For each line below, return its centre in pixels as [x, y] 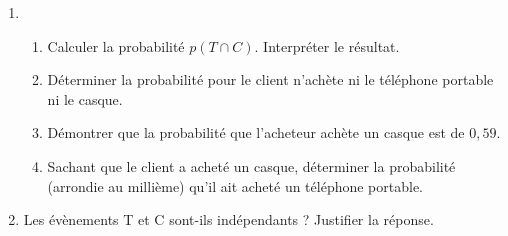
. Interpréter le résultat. [327, 45]
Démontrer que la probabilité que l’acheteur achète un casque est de [256, 132]
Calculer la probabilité [116, 45]
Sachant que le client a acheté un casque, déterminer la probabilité [251, 165]
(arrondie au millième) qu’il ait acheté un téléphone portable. [235, 185]
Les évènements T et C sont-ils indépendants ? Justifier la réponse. [228, 219]
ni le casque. [85, 98]
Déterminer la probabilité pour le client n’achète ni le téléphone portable [270, 79]
